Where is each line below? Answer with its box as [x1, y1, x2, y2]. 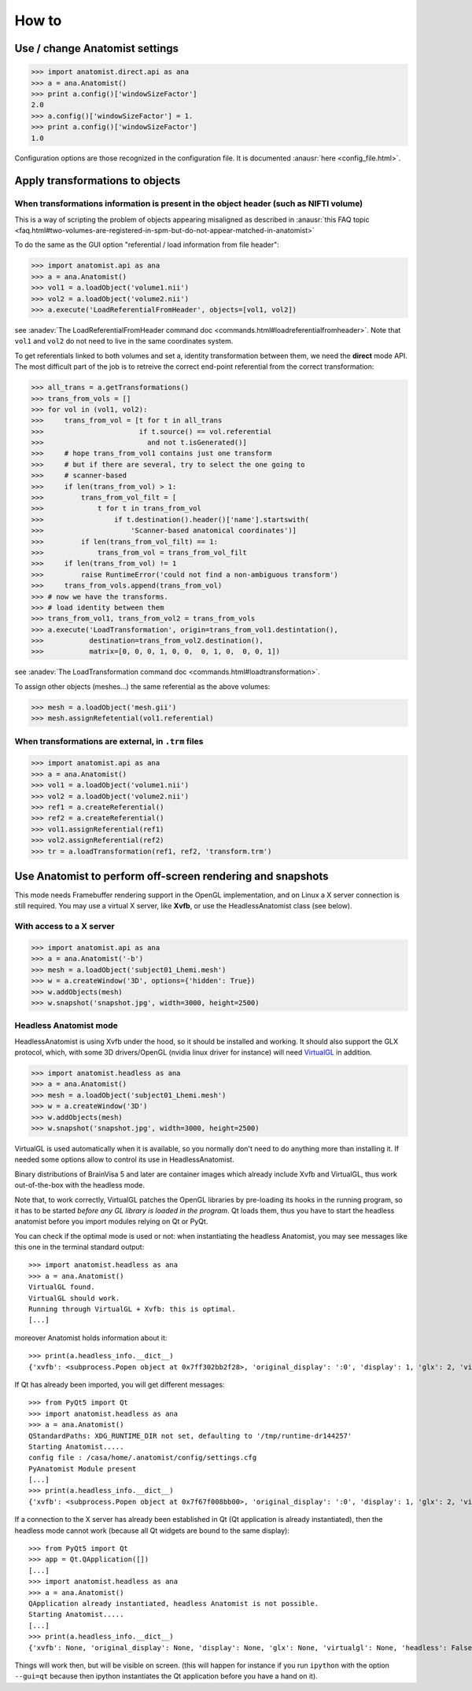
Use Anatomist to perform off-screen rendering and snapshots [14, 869, 329, 882]
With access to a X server [14, 921, 115, 932]
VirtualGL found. [28, 1283, 95, 1291]
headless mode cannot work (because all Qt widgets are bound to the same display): [14, 1526, 290, 1535]
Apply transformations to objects [14, 174, 181, 188]
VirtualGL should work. [28, 1294, 120, 1302]
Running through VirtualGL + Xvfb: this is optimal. [28, 1305, 236, 1313]
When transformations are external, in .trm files [14, 735, 204, 746]
